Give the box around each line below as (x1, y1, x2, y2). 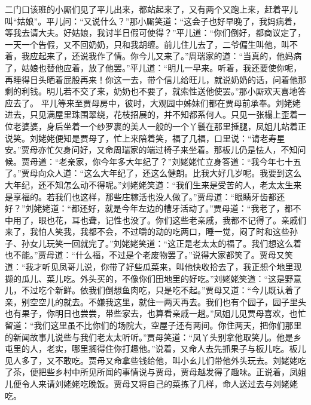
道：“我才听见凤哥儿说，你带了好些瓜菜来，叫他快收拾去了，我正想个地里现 (5, 260, 302, 273)
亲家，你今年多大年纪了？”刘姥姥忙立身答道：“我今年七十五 (67, 155, 301, 167)
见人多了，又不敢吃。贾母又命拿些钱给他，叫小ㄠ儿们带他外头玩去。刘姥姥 (5, 354, 298, 366)
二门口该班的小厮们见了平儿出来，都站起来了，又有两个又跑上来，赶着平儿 (5, 3, 298, 15)
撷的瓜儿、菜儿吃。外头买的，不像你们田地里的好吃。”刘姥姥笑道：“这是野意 (5, 272, 302, 284)
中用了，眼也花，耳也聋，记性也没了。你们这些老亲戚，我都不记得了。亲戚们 (5, 213, 306, 226)
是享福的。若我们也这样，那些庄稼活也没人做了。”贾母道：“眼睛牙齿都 (5, 190, 277, 202)
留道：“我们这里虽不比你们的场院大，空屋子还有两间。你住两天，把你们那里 (5, 319, 302, 332)
